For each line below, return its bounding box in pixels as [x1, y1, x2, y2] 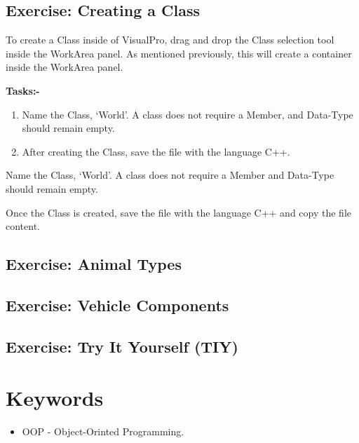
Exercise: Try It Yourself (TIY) [6, 335, 238, 357]
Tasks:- [6, 83, 40, 97]
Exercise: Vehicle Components [6, 294, 229, 315]
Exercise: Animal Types [6, 253, 182, 275]
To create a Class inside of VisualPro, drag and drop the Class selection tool [6, 32, 334, 47]
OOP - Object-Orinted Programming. [22, 424, 184, 439]
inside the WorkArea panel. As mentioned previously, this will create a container [6, 46, 352, 60]
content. [6, 219, 40, 233]
